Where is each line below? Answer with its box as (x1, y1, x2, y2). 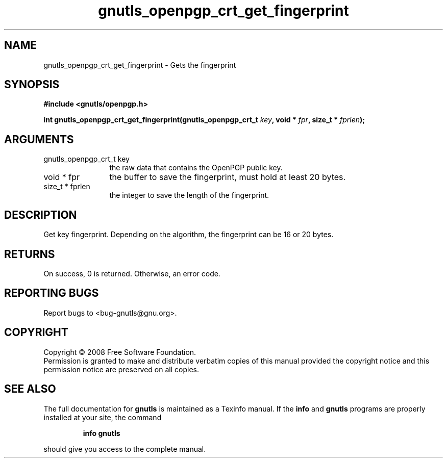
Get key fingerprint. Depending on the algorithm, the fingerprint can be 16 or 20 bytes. (43, 230, 334, 239)
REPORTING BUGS (4, 287, 99, 300)
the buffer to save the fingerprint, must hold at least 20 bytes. (109, 172, 346, 183)
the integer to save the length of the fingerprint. (109, 191, 269, 200)
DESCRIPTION (4, 208, 77, 221)
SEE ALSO (4, 382, 56, 396)
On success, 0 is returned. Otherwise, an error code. (43, 269, 220, 278)
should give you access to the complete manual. (43, 444, 206, 453)
